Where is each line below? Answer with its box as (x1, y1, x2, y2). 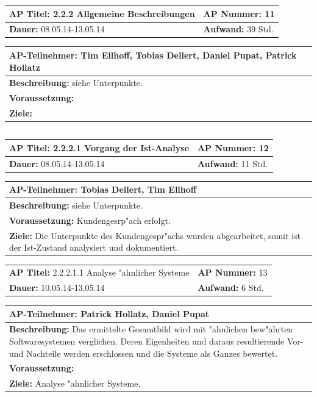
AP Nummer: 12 (197, 141, 269, 154)
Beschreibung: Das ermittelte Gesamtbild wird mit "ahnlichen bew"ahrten (9, 323, 293, 335)
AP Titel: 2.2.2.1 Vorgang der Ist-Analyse (9, 141, 189, 154)
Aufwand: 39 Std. (203, 23, 274, 35)
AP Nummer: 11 (203, 7, 275, 20)
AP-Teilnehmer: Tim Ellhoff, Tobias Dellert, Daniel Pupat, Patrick (9, 48, 297, 61)
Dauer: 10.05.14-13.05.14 (9, 281, 105, 293)
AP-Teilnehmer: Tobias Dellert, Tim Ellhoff (9, 183, 197, 196)
